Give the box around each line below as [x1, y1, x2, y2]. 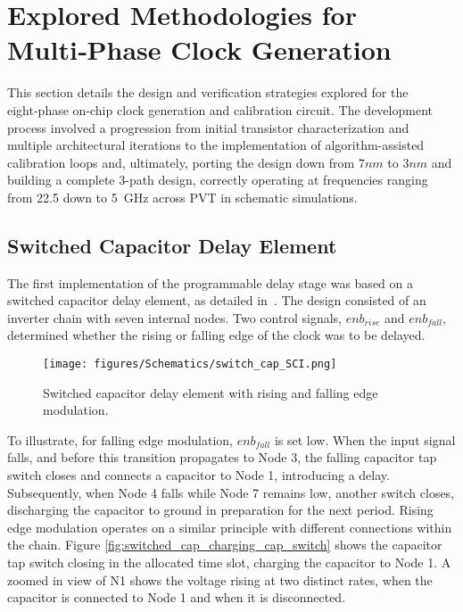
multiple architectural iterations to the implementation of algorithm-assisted [7, 136, 425, 154]
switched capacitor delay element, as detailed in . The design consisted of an [7, 291, 426, 310]
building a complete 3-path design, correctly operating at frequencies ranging [7, 170, 428, 189]
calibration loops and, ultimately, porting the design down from [7, 153, 355, 171]
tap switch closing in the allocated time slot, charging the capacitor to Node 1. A [7, 553, 451, 572]
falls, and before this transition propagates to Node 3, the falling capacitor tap [7, 448, 437, 467]
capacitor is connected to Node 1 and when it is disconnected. [7, 588, 346, 607]
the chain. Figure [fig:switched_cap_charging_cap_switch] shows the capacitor [7, 535, 442, 554]
